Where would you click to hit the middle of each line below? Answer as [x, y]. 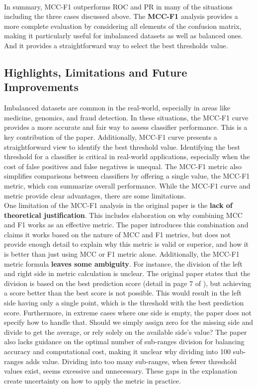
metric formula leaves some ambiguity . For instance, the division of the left [123, 263]
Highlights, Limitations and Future [96, 72]
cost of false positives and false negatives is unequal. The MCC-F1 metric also [123, 166]
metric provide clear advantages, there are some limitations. [95, 195]
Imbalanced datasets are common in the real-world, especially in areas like [117, 108]
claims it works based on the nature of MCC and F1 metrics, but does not [117, 234]
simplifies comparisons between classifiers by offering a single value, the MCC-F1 [127, 176]
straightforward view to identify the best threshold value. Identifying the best [122, 146]
